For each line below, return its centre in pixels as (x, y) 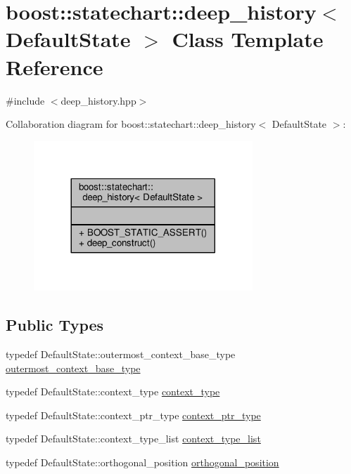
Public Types (55, 325)
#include (25, 100)
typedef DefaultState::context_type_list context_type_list (133, 439)
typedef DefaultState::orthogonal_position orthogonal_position (142, 462)
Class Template (248, 39)
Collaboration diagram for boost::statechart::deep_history (131, 124)
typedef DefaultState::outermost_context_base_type (121, 354)
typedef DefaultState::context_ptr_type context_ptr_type (133, 415)
